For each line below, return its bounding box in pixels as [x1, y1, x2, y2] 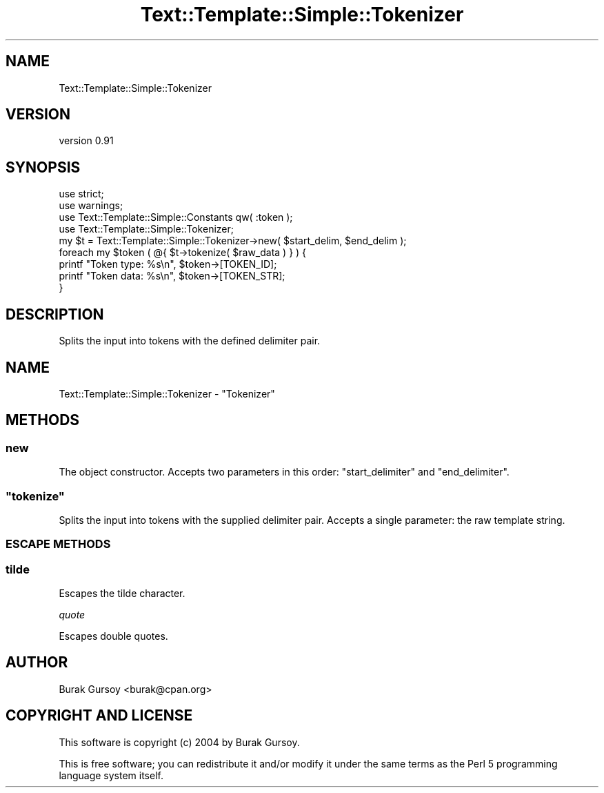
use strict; [59, 188, 104, 200]
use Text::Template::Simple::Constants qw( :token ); [59, 211, 293, 224]
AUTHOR [6, 654, 68, 672]
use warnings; [59, 199, 123, 212]
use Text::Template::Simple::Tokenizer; [59, 223, 234, 235]
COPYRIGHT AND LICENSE [6, 707, 193, 725]
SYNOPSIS [6, 158, 81, 176]
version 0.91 [59, 135, 114, 147]
